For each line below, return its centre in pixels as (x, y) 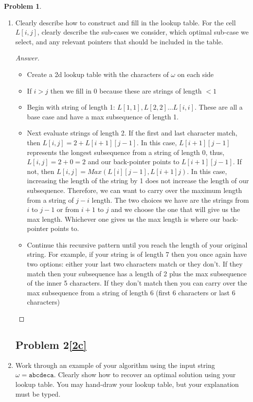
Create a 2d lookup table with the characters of (98, 74)
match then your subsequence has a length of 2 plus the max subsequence (137, 273)
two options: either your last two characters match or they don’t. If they (135, 264)
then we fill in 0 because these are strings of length (126, 90)
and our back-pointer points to (134, 162)
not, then (41, 171)
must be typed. (38, 393)
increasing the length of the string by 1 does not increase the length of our (138, 181)
